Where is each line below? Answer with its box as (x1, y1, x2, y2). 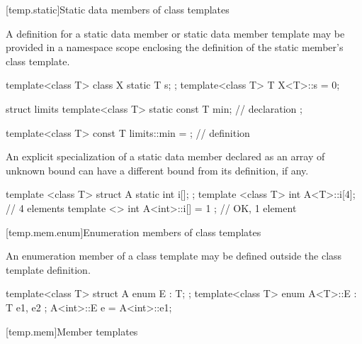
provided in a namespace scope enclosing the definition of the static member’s (6, 40, 344, 55)
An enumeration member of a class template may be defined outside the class (6, 248, 342, 263)
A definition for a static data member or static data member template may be (6, 26, 345, 40)
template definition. (6, 262, 91, 277)
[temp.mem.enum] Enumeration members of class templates (6, 224, 261, 239)
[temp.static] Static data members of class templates (6, 2, 230, 16)
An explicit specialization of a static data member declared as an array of (6, 149, 325, 164)
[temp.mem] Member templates (6, 323, 138, 338)
